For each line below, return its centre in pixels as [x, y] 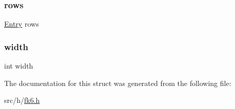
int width [19, 66]
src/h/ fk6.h [22, 100]
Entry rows [22, 24]
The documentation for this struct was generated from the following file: [118, 83]
